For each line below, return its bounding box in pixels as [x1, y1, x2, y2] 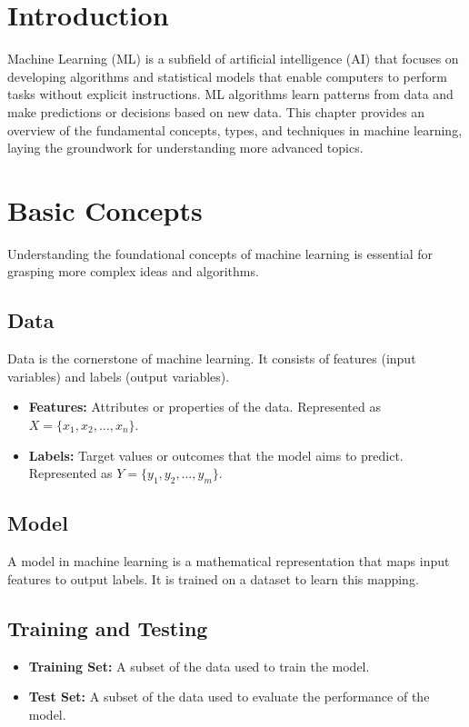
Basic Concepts [7, 191, 203, 228]
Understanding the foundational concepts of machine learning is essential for [7, 244, 433, 263]
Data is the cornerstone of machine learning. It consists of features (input [7, 349, 416, 368]
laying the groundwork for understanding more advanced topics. [7, 138, 364, 157]
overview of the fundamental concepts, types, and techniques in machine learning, [7, 120, 463, 139]
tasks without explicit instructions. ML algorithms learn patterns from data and [7, 85, 454, 104]
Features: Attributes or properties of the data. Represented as [28, 397, 381, 416]
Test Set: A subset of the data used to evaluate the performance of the [28, 687, 430, 706]
